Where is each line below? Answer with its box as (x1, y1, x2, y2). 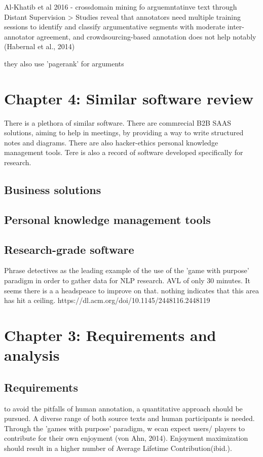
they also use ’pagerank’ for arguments (4, 58, 124, 68)
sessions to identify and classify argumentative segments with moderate (4, 21, 226, 32)
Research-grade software (4, 241, 134, 257)
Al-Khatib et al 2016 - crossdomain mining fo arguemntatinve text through (4, 2, 237, 12)
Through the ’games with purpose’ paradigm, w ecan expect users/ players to (4, 423, 245, 433)
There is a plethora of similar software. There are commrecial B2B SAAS (4, 117, 232, 128)
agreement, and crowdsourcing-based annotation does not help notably (36, 31, 256, 42)
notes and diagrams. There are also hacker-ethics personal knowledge (4, 137, 218, 147)
